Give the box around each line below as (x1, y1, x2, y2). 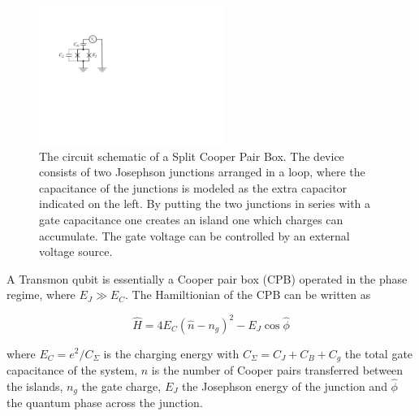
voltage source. (39, 243, 113, 260)
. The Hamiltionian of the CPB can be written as (124, 286, 371, 303)
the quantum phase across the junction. (6, 394, 203, 411)
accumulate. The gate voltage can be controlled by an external (39, 227, 350, 244)
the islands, (6, 377, 63, 394)
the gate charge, (81, 377, 162, 394)
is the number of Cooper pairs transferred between (151, 361, 404, 378)
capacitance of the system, (6, 361, 138, 378)
